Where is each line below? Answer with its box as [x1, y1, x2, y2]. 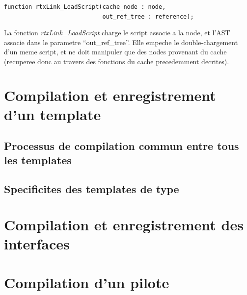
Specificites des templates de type [4, 181, 179, 196]
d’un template [4, 104, 101, 124]
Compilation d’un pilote [4, 272, 169, 292]
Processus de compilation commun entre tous [4, 138, 239, 153]
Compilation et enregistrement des [4, 215, 244, 235]
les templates [4, 152, 72, 167]
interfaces [4, 234, 70, 254]
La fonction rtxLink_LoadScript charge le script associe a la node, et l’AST [4, 27, 230, 38]
